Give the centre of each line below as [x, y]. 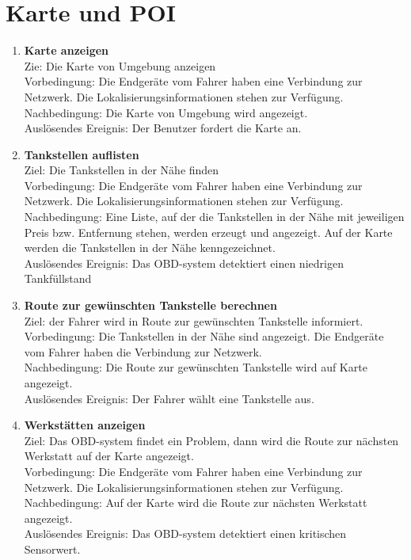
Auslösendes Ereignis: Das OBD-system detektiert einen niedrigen [184, 263]
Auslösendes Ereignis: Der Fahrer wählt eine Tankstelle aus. [169, 398]
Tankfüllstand [58, 278]
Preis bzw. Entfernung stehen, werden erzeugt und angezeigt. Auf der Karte [208, 232]
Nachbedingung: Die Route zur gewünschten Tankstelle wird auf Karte [196, 367]
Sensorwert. [52, 549]
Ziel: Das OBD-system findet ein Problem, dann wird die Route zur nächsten [211, 440]
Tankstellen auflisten [82, 154]
